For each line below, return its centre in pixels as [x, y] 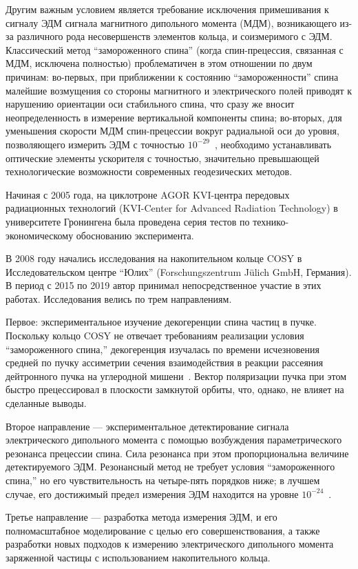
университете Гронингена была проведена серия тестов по [128, 221]
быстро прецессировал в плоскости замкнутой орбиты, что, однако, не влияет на [175, 389]
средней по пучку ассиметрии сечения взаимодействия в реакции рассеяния [165, 362]
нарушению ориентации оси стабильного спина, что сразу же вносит [150, 104]
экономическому [40, 235]
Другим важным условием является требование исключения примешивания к [167, 9]
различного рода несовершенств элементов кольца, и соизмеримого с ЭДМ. [175, 36]
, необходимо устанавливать [273, 144]
